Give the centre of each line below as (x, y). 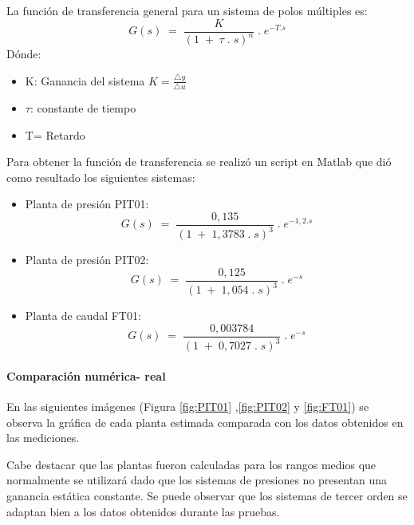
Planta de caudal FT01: (83, 316)
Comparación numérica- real (86, 375)
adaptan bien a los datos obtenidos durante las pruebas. (143, 511)
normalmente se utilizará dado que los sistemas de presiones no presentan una (197, 480)
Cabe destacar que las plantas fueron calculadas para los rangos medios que (191, 464)
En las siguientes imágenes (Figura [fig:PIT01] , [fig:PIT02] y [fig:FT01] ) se (188, 407)
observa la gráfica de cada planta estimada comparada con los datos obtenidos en (205, 422)
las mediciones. (43, 438)
